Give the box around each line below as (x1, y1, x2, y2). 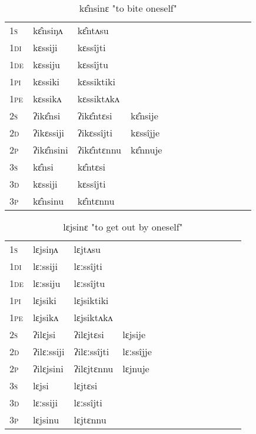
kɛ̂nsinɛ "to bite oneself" (79, 1, 177, 15)
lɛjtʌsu (74, 242, 101, 256)
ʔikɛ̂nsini (32, 143, 68, 156)
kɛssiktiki (77, 75, 115, 88)
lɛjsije (122, 328, 146, 341)
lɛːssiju (32, 276, 61, 290)
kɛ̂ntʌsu (77, 24, 109, 37)
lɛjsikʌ (32, 311, 59, 324)
